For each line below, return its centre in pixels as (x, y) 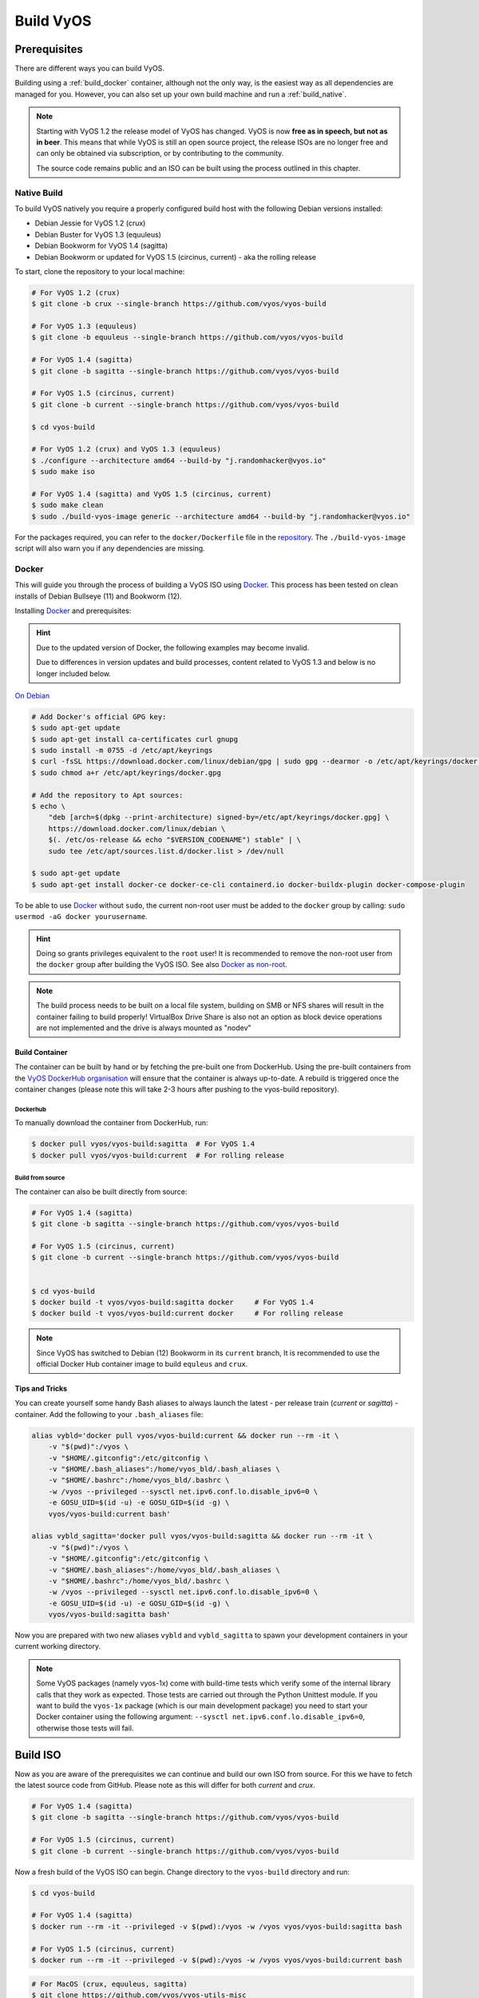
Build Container (41, 1052)
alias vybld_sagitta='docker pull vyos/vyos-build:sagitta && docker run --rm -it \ (202, 1536)
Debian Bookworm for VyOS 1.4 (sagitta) (101, 246)
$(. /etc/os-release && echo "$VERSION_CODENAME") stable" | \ (175, 840)
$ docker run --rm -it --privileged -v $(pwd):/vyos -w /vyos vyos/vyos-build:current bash (217, 1960)
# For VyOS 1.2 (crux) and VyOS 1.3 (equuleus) (126, 449)
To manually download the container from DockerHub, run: (111, 1123)
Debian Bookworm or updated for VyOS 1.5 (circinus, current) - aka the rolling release (176, 257)
